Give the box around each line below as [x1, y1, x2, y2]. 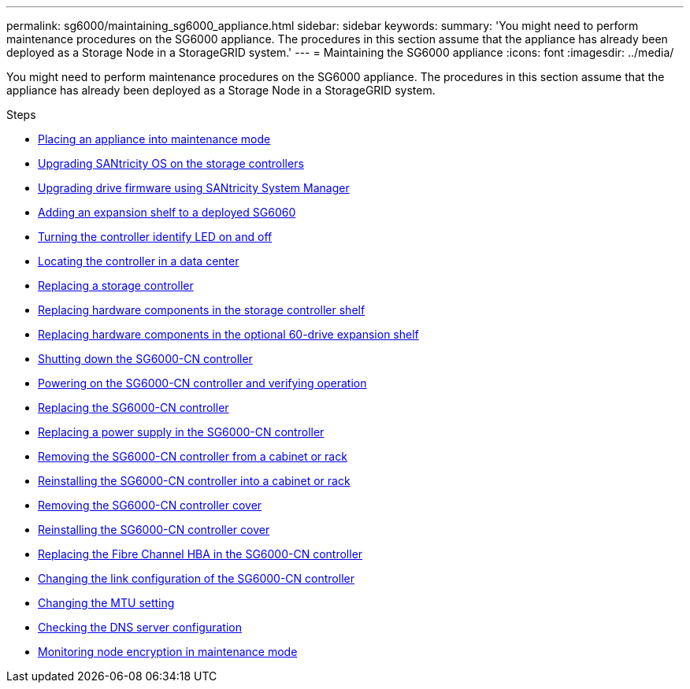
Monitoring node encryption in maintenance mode [38, 645, 298, 658]
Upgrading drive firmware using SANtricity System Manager [38, 181, 350, 194]
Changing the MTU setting [38, 596, 175, 609]
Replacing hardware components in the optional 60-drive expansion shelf [38, 328, 419, 341]
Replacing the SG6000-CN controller [38, 401, 229, 414]
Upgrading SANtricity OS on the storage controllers [38, 157, 304, 170]
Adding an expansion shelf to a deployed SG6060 [38, 206, 296, 219]
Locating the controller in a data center [38, 254, 239, 268]
